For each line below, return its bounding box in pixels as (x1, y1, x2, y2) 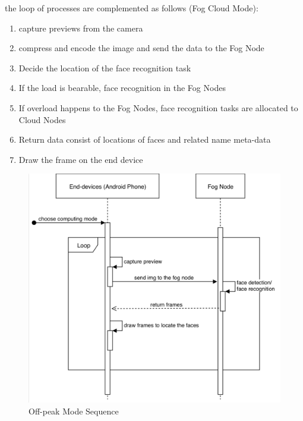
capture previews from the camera (18, 21, 143, 34)
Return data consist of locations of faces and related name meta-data (18, 133, 271, 146)
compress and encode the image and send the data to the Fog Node (18, 42, 264, 54)
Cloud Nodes (18, 113, 66, 125)
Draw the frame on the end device (18, 153, 143, 165)
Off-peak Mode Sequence (29, 405, 119, 417)
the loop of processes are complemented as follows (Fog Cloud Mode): (5, 2, 258, 14)
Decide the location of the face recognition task (18, 61, 191, 74)
